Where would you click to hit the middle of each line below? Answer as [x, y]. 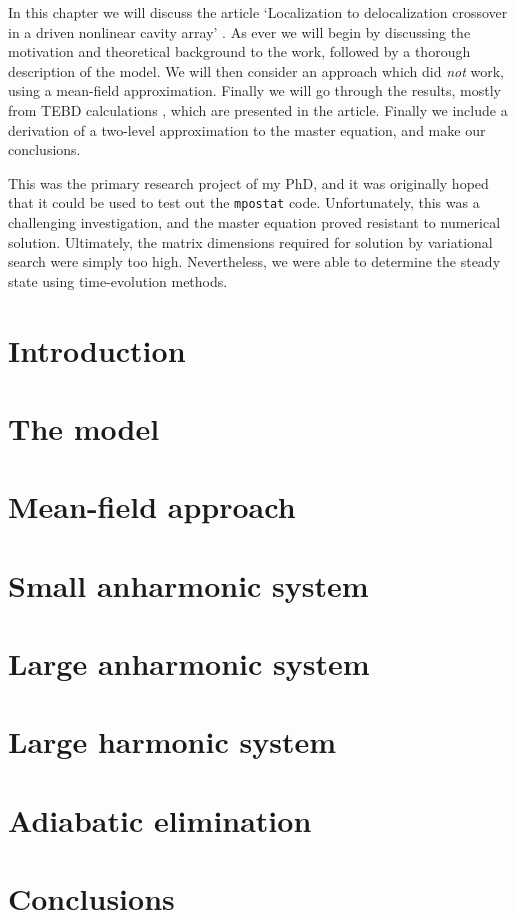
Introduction [97, 349]
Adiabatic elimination [160, 819]
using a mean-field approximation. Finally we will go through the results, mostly [254, 90]
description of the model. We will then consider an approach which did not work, [256, 70]
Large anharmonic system [189, 663]
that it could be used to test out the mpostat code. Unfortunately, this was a [244, 202]
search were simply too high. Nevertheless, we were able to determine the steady [254, 261]
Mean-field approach [152, 506]
